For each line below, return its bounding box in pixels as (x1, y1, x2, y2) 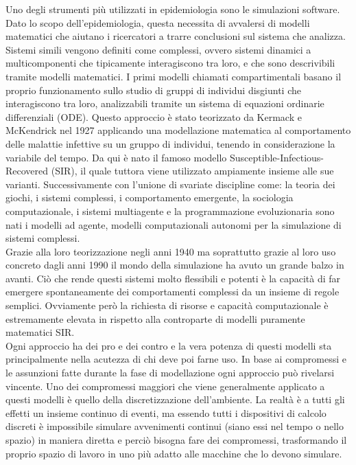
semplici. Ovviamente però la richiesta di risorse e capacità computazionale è (5, 298, 329, 313)
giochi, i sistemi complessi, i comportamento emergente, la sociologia (5, 190, 294, 205)
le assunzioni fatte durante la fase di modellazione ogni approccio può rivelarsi (5, 365, 335, 380)
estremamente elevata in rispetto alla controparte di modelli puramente (5, 311, 305, 326)
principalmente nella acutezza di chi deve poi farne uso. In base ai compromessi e (5, 352, 346, 366)
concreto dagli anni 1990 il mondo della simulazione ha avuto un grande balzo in (5, 258, 344, 272)
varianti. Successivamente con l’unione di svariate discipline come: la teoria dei (5, 177, 335, 191)
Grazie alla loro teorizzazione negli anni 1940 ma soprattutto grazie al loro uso (5, 244, 336, 258)
